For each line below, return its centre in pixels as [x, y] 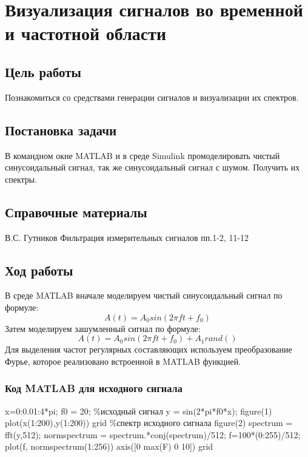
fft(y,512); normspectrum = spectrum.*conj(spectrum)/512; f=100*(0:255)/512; [153, 434]
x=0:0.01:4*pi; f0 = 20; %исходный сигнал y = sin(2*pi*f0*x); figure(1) [139, 411]
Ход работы [39, 270]
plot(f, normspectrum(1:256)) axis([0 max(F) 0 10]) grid [109, 446]
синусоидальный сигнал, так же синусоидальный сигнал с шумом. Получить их [152, 167]
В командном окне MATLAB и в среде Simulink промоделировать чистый [142, 155]
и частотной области [86, 33]
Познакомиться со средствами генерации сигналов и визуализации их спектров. [152, 97]
